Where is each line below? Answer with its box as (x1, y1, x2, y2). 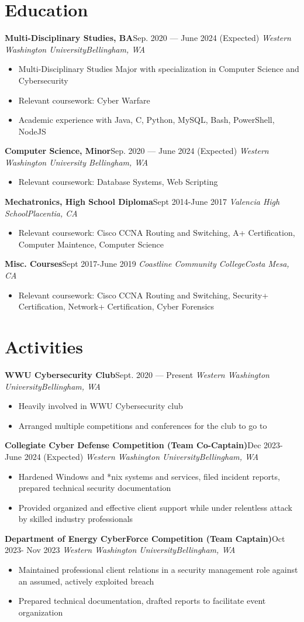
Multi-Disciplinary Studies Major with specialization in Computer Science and (18, 63, 299, 75)
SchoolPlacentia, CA (5, 207, 78, 219)
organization (18, 606, 63, 618)
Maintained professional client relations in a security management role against (18, 563, 298, 576)
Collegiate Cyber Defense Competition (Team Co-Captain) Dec (5, 439, 261, 451)
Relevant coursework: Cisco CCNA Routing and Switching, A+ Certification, (18, 226, 295, 239)
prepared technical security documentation (18, 482, 171, 494)
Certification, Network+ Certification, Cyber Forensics (18, 300, 215, 312)
